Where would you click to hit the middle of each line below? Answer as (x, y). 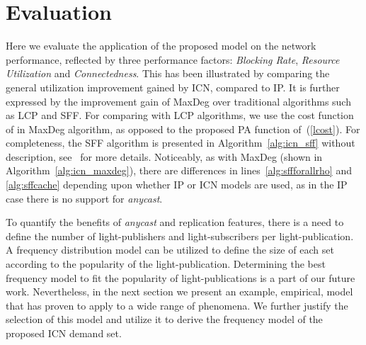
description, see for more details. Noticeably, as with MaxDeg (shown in (164, 156)
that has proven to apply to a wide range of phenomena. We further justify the (177, 305)
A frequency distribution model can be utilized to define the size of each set (170, 250)
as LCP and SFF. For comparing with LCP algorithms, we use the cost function (180, 115)
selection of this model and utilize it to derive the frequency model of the (164, 319)
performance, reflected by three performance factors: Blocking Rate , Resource (173, 59)
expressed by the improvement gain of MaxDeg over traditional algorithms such (178, 101)
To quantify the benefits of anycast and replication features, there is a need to (175, 222)
